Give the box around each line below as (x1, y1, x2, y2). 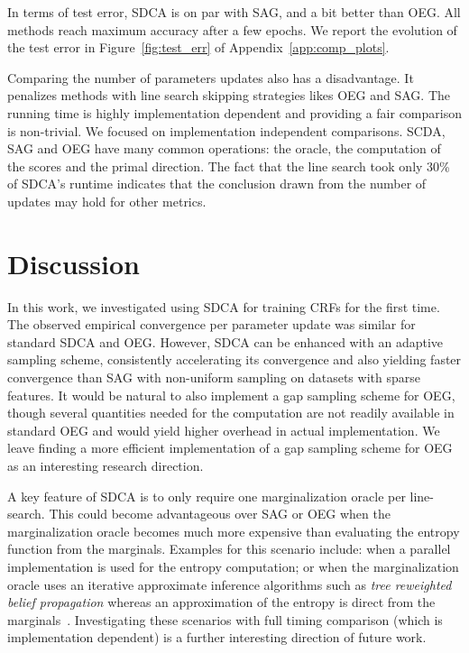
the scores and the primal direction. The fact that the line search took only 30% (7, 156, 450, 175)
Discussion (7, 244, 140, 281)
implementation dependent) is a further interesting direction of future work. (7, 628, 427, 647)
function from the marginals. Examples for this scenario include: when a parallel (7, 539, 451, 558)
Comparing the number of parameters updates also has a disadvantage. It (7, 68, 414, 87)
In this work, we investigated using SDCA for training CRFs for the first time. (7, 297, 440, 316)
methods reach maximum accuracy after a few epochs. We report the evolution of (7, 20, 457, 39)
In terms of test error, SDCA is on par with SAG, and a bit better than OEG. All (7, 3, 461, 21)
